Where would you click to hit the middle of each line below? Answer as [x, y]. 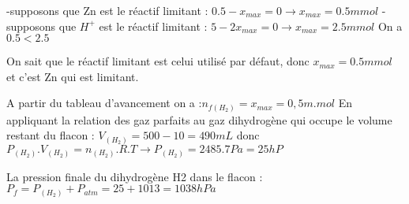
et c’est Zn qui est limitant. [73, 76]
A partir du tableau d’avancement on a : [104, 103]
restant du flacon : [51, 135]
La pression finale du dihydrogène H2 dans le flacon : [135, 176]
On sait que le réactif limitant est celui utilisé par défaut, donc [158, 61]
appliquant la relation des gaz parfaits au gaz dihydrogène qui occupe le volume [199, 119]
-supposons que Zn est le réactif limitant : [107, 10]
